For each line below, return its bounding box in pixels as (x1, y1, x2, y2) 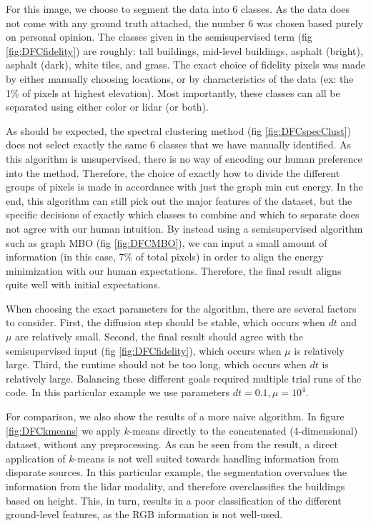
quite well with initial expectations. (6, 277, 161, 292)
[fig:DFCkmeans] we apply (6, 423, 121, 438)
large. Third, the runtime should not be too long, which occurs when (6, 357, 307, 372)
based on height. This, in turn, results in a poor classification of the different (6, 492, 342, 507)
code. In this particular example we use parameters (6, 385, 230, 400)
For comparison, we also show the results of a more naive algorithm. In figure (6, 409, 345, 424)
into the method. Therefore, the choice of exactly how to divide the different (6, 165, 340, 180)
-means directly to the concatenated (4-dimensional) (129, 423, 358, 438)
